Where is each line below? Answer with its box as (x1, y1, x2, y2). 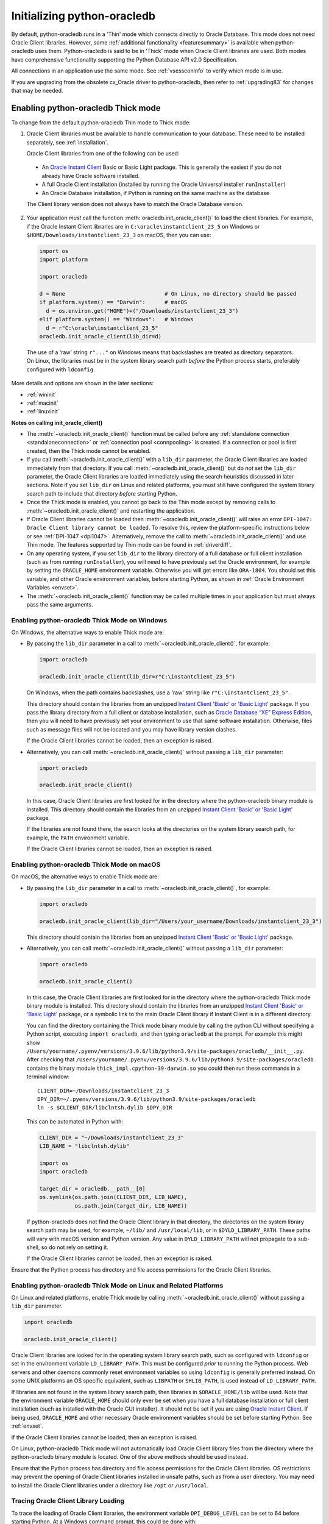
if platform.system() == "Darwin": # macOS (39, 299, 188, 306)
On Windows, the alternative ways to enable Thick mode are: (11, 628, 164, 636)
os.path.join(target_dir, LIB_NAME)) (74, 1202, 188, 1209)
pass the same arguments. (26, 600, 94, 608)
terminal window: (26, 1073, 70, 1080)
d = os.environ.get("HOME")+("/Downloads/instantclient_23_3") (46, 307, 239, 314)
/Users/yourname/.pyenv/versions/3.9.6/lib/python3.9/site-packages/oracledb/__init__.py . (26, 1047, 305, 1055)
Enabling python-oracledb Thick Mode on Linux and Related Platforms (11, 1281, 224, 1289)
